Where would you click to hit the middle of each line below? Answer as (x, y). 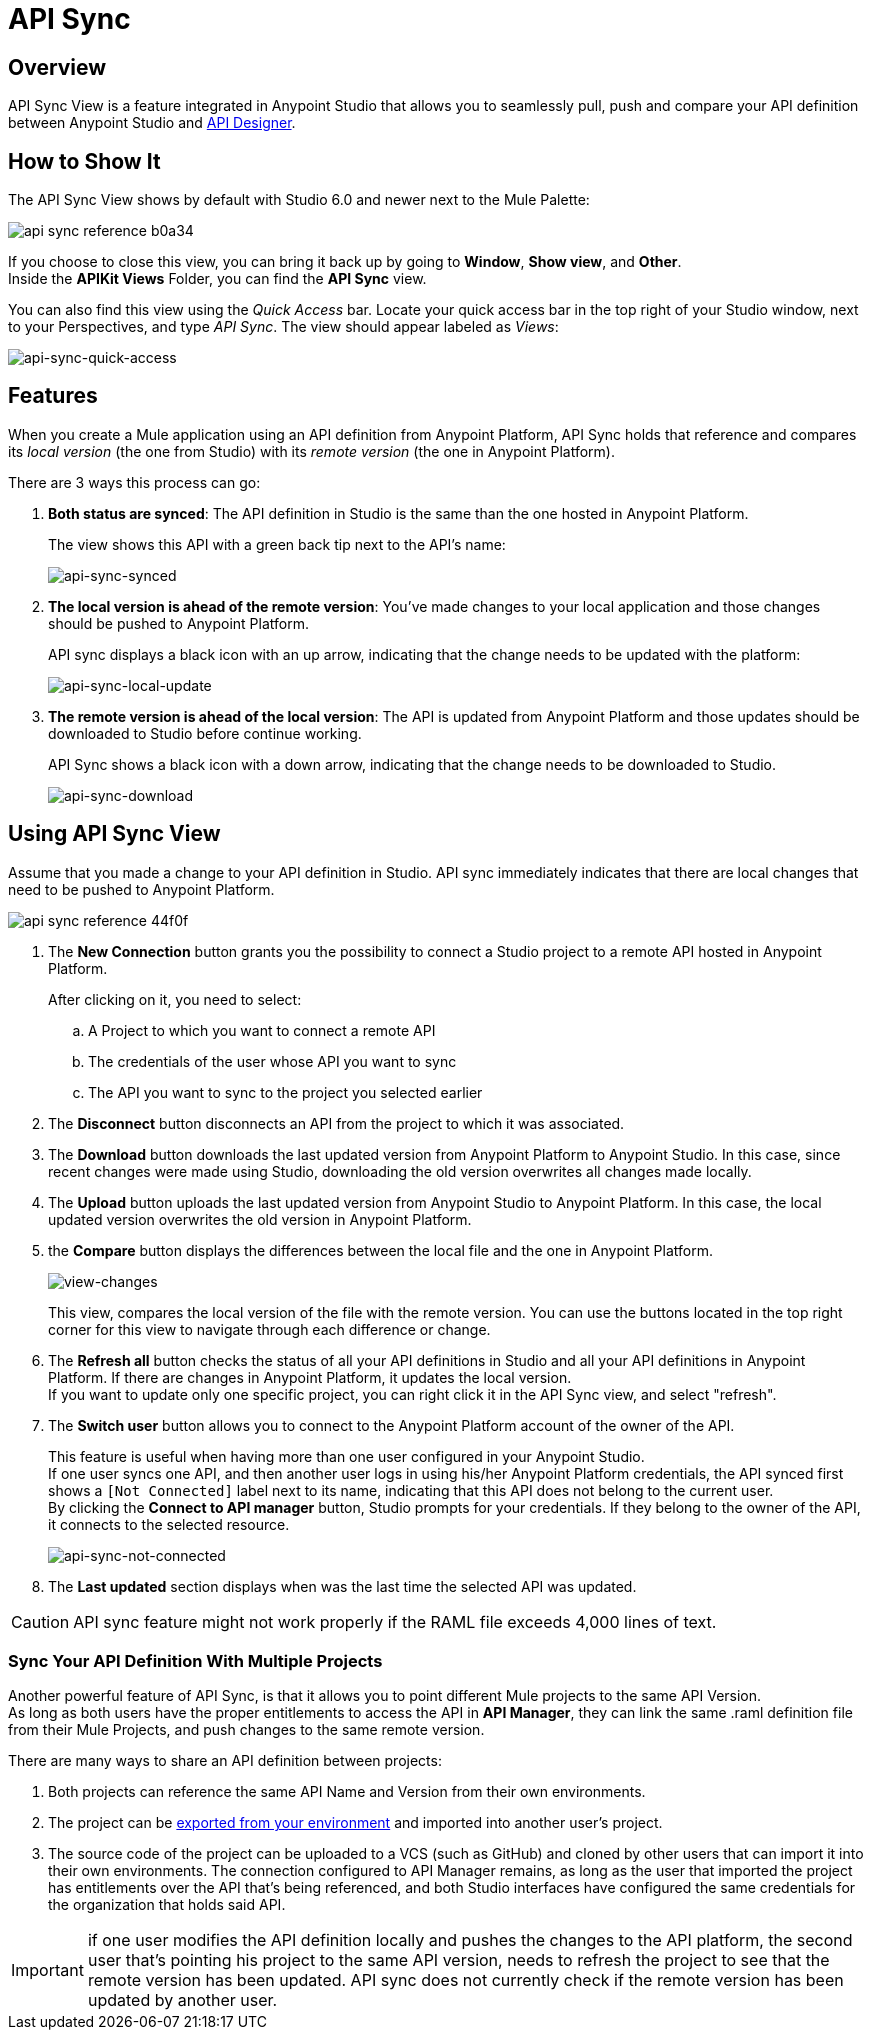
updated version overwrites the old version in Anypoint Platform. (260, 1219)
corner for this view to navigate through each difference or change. (269, 1329)
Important (47, 1970)
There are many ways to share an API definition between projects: (225, 1761)
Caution (40, 1621)
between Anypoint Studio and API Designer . (152, 123)
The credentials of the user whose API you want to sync (272, 1061)
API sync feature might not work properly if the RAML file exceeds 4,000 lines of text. (395, 1621)
